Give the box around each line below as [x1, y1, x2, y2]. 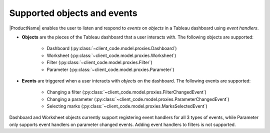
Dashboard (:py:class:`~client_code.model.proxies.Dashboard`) [46, 45, 177, 51]
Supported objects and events [9, 7, 137, 18]
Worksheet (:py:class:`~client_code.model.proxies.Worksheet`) [46, 52, 176, 58]
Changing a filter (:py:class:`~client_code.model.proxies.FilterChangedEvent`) [46, 89, 207, 95]
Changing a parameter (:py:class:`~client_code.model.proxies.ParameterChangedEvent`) [46, 96, 229, 102]
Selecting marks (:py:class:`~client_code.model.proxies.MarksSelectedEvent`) [46, 103, 207, 109]
